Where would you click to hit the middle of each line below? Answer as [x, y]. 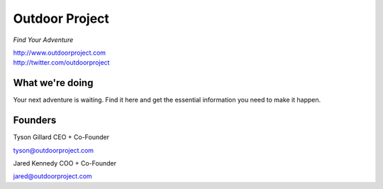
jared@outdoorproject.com [52, 176]
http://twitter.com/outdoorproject [61, 63]
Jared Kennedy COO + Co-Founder [65, 163]
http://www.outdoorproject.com [60, 53]
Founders [35, 120]
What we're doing [53, 83]
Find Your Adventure [43, 40]
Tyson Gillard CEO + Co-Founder [61, 137]
